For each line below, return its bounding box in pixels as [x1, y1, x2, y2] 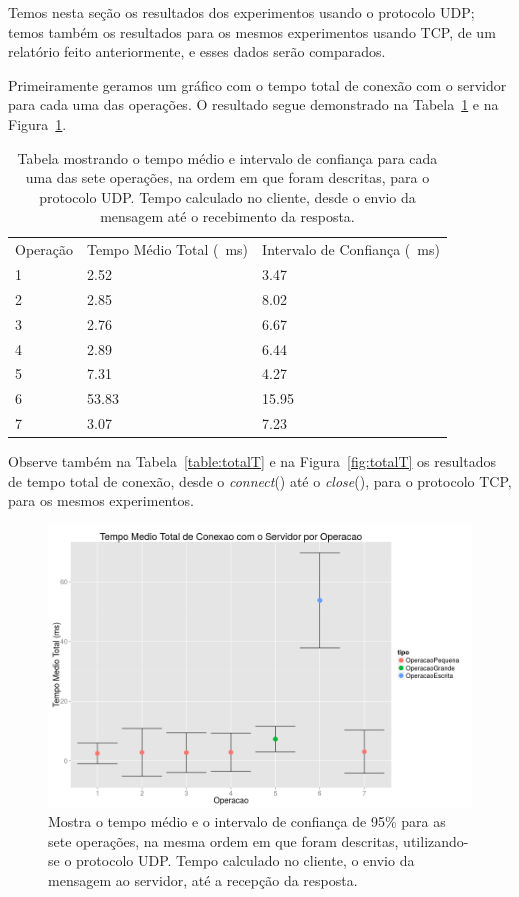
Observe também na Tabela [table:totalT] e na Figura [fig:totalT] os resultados [8, 451, 496, 472]
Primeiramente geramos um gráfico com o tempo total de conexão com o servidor [8, 74, 507, 95]
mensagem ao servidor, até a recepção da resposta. [48, 870, 358, 890]
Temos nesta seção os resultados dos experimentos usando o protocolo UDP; [8, 2, 475, 22]
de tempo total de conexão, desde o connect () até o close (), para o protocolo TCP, [8, 470, 512, 491]
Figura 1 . [8, 113, 67, 134]
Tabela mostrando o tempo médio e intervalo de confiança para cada [17, 147, 438, 168]
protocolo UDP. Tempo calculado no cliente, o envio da [76, 850, 415, 871]
